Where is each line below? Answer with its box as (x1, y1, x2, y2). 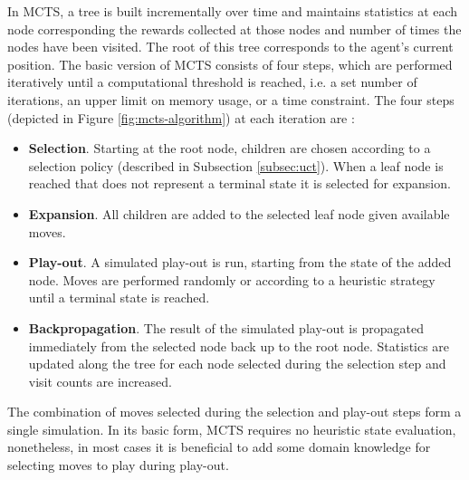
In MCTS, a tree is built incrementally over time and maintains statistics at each (7, 2, 458, 20)
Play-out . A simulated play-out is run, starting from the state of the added (28, 253, 452, 272)
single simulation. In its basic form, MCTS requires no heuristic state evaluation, (7, 419, 456, 438)
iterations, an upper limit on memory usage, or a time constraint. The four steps (7, 90, 455, 109)
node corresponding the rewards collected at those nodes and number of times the (7, 19, 462, 38)
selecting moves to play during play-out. (7, 456, 229, 475)
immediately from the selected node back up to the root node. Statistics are (28, 336, 450, 355)
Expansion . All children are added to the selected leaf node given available (28, 204, 450, 223)
